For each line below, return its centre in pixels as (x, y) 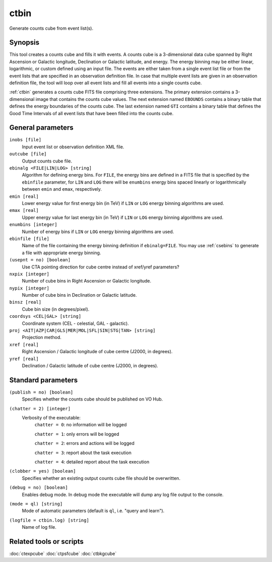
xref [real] (24, 345)
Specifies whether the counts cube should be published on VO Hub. (92, 399)
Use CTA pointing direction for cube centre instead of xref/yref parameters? (101, 267)
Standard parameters (44, 380)
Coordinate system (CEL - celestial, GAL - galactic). (76, 323)
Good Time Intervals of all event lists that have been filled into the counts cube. (91, 113)
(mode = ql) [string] (36, 504)
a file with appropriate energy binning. (61, 253)
